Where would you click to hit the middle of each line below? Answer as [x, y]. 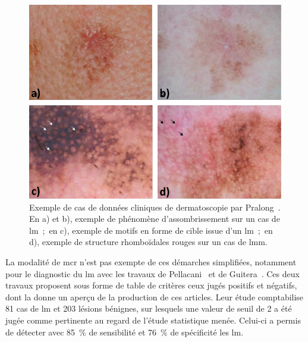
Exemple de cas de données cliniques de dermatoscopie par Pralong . [155, 207]
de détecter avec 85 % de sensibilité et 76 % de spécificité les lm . [125, 332]
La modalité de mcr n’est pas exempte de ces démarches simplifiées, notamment [151, 261]
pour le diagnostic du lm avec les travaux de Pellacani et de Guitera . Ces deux [153, 273]
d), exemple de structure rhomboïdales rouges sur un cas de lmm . [148, 242]
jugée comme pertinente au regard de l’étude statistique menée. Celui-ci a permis [153, 320]
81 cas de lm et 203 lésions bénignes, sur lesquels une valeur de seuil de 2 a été [149, 308]
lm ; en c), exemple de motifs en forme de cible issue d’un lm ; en [151, 230]
